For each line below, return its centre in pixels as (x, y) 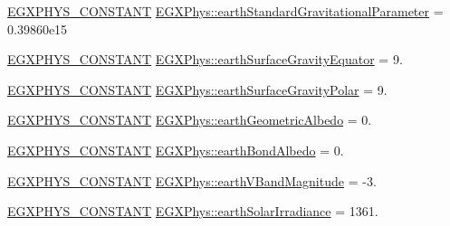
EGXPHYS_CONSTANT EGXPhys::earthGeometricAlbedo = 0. (190, 120)
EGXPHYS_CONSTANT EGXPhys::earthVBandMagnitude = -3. (192, 180)
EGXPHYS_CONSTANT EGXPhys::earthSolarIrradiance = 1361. (193, 211)
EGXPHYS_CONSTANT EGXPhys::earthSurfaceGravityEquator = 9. (205, 59)
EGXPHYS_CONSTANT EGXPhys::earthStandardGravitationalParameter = (225, 11)
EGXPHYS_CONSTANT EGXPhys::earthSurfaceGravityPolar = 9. (197, 89)
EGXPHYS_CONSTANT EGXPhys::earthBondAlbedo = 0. (176, 150)
